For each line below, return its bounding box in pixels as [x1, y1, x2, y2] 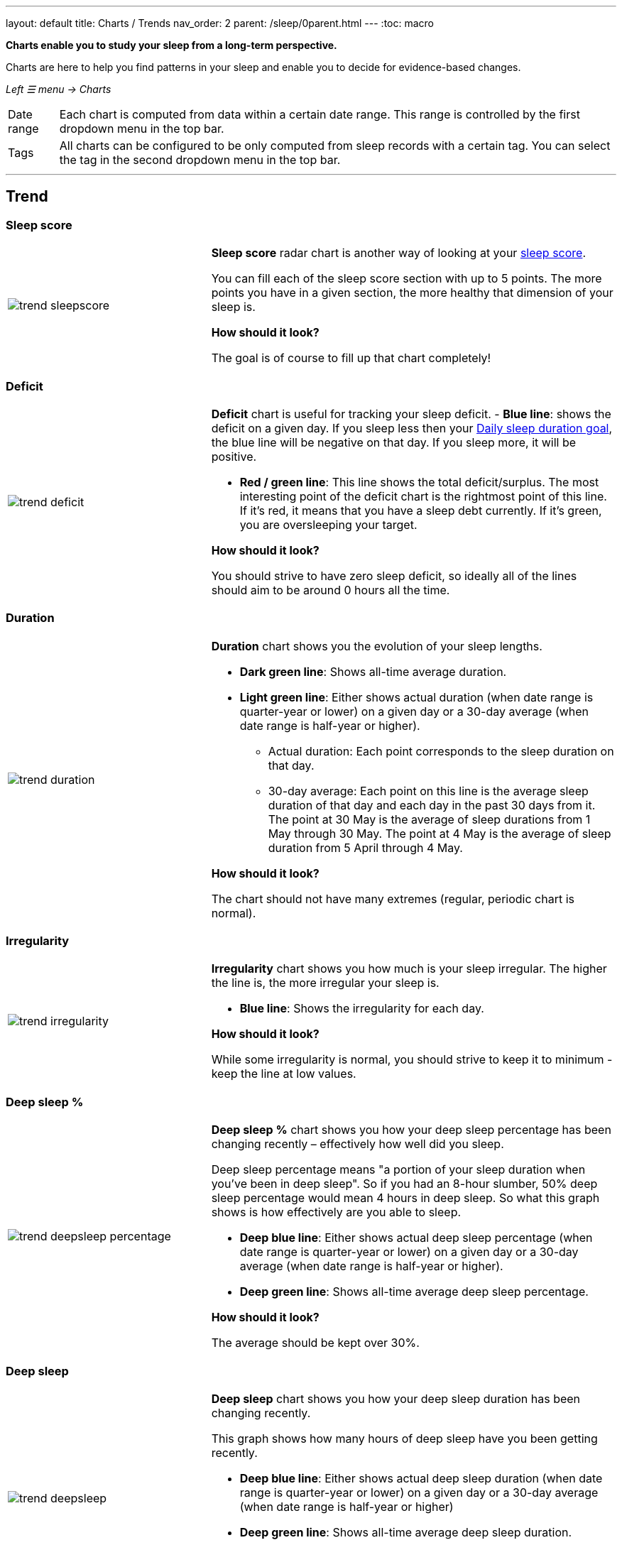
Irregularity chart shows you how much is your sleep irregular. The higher [211, 961, 607, 976]
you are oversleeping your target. [239, 517, 418, 532]
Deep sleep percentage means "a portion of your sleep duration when [211, 1162, 586, 1177]
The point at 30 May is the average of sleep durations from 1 [268, 812, 591, 826]
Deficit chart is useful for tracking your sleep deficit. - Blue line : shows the [211, 406, 611, 421]
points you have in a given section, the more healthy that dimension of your [211, 285, 613, 300]
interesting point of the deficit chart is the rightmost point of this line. [239, 488, 607, 503]
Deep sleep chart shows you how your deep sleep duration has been [211, 1391, 581, 1406]
